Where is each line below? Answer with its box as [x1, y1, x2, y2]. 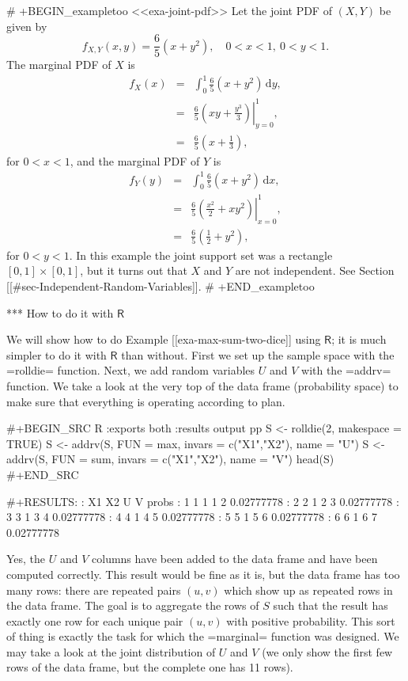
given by [6, 17, 47, 34]
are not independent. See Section [235, 262, 395, 279]
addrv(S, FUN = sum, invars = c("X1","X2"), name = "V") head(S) [6, 451, 334, 467]
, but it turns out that [80, 262, 187, 279]
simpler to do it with [6, 346, 107, 363]
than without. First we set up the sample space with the [121, 346, 395, 363]
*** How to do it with [6, 304, 114, 321]
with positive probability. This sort [226, 612, 395, 629]
